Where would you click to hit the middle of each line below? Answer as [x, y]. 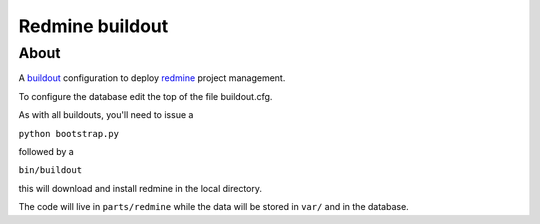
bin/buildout [50, 170]
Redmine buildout [93, 26]
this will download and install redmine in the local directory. [140, 188]
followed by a [46, 151]
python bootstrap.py [69, 133]
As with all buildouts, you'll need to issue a [106, 115]
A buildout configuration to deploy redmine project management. [152, 78]
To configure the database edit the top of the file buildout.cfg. [145, 96]
